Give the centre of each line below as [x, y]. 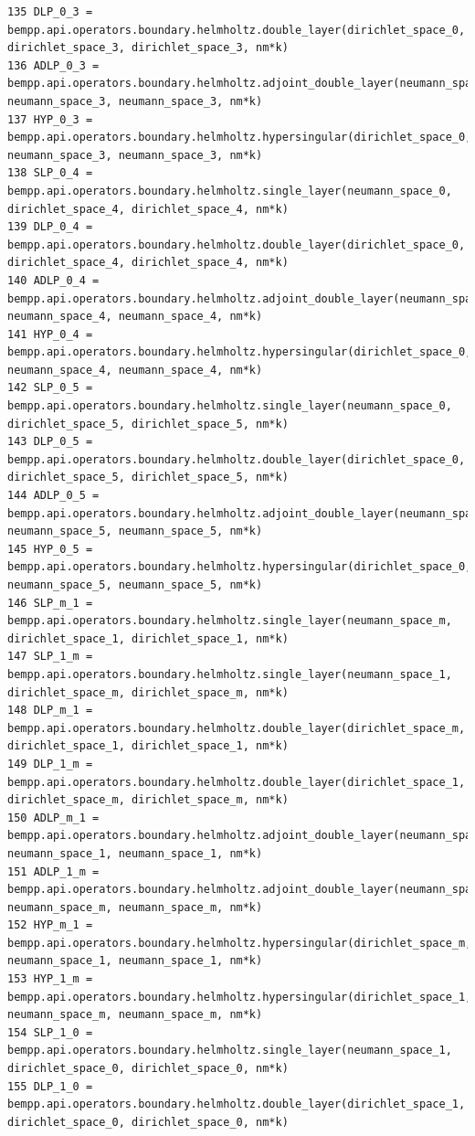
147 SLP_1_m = [50, 657]
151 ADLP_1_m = [53, 871]
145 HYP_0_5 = [50, 549]
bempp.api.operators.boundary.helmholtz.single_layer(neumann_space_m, [230, 621]
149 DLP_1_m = [50, 764]
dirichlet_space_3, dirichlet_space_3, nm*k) [148, 48]
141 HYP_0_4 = [50, 334]
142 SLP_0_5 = [50, 388]
